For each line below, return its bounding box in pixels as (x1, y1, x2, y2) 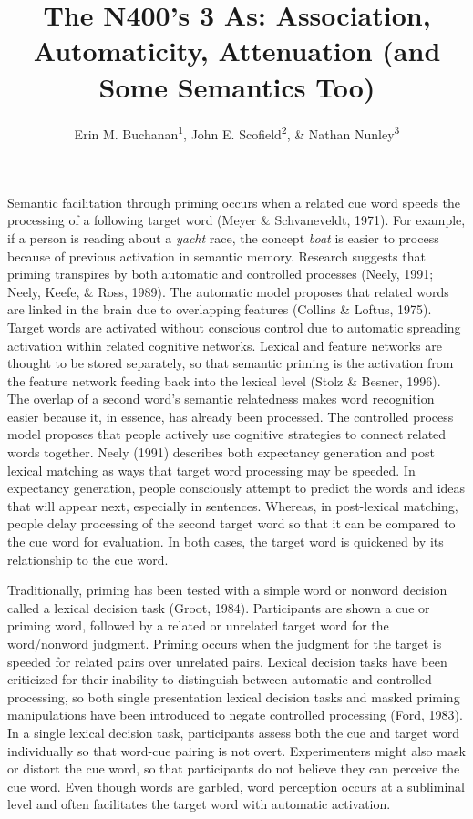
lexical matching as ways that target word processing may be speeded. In (7, 460, 416, 479)
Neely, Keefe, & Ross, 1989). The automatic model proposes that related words (7, 282, 449, 301)
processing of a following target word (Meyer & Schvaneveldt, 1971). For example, (7, 210, 466, 230)
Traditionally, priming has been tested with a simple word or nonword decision (7, 580, 447, 599)
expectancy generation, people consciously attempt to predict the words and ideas (7, 478, 466, 497)
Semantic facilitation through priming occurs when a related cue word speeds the (7, 192, 461, 211)
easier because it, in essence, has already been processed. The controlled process (7, 406, 454, 425)
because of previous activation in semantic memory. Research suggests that (7, 246, 426, 265)
